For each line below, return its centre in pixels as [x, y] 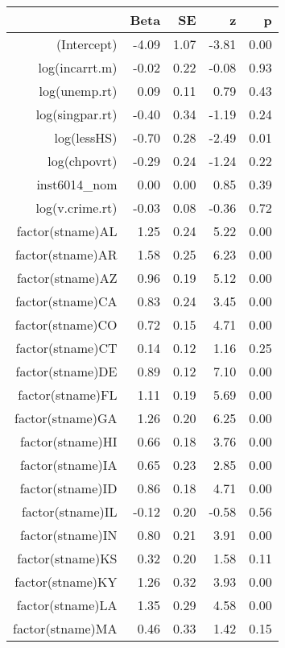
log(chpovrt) [83, 161]
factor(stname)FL [68, 395]
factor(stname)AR [66, 254]
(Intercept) [87, 44]
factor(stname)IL [69, 511]
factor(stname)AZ [67, 278]
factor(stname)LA [67, 605]
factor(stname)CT [66, 348]
